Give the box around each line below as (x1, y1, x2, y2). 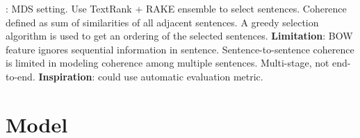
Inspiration (38, 69, 92, 83)
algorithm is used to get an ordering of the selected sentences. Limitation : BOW (6, 28, 353, 43)
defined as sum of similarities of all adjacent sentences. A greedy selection (6, 15, 319, 29)
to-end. (6, 69, 35, 83)
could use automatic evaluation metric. (98, 69, 263, 83)
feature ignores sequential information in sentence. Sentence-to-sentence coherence (6, 42, 354, 56)
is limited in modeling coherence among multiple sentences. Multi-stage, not (6, 55, 329, 70)
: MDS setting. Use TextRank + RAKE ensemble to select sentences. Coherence (6, 1, 347, 15)
